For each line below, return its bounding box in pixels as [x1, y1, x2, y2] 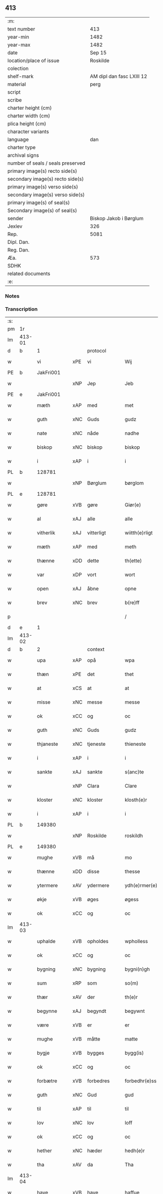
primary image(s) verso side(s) [7, 183, 79, 190]
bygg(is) [124, 1050, 144, 1057]
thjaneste [37, 740, 58, 747]
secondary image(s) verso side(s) [7, 191, 85, 198]
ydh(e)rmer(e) [124, 882, 158, 889]
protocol [87, 347, 107, 354]
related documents [7, 270, 50, 277]
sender [7, 215, 24, 221]
